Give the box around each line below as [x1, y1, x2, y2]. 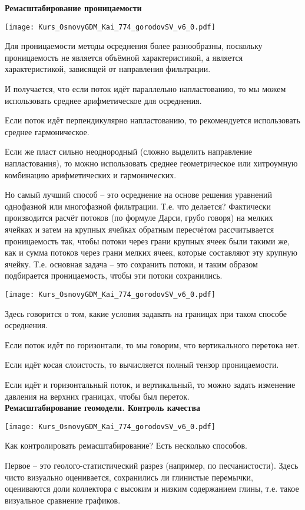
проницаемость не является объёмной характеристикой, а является [5, 51, 243, 63]
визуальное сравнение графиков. [5, 493, 121, 506]
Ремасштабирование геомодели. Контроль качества [5, 401, 201, 414]
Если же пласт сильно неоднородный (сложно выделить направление [5, 145, 253, 158]
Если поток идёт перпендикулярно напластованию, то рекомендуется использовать [5, 114, 300, 126]
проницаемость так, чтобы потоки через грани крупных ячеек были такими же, [5, 234, 290, 247]
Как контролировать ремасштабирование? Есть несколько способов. [5, 439, 247, 452]
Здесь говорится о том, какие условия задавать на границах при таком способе [5, 307, 287, 319]
